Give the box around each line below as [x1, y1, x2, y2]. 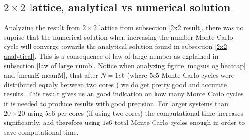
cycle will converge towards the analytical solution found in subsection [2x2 [4, 41, 227, 51]
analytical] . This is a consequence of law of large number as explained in [4, 50, 218, 61]
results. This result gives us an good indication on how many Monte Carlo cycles [4, 89, 244, 99]
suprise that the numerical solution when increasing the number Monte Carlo [4, 31, 233, 42]
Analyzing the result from [4, 22, 80, 32]
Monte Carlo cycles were [161, 70, 234, 80]
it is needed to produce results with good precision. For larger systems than [4, 98, 228, 108]
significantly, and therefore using [4, 117, 100, 127]
